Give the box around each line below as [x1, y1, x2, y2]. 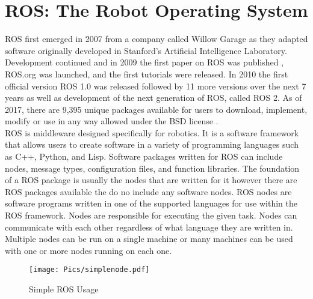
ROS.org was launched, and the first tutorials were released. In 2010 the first [5, 67, 288, 80]
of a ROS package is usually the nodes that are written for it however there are [5, 174, 297, 186]
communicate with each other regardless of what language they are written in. [5, 220, 293, 233]
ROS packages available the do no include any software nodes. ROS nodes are [5, 185, 292, 198]
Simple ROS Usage [29, 283, 99, 295]
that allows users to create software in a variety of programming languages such [5, 138, 299, 151]
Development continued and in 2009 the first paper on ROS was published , [5, 56, 284, 68]
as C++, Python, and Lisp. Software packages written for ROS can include [5, 150, 283, 163]
